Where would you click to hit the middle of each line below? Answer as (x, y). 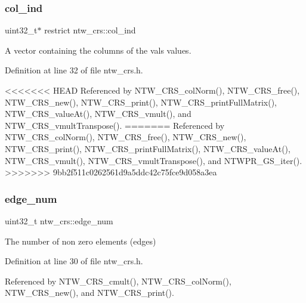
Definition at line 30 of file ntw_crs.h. (74, 261)
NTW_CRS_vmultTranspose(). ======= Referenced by (115, 125)
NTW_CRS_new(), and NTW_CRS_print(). (89, 293)
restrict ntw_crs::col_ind (90, 30)
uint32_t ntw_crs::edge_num (59, 220)
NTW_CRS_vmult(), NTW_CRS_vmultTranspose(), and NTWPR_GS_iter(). (154, 160)
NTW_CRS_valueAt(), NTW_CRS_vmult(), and (98, 114)
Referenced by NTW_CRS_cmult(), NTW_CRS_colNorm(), (118, 281)
